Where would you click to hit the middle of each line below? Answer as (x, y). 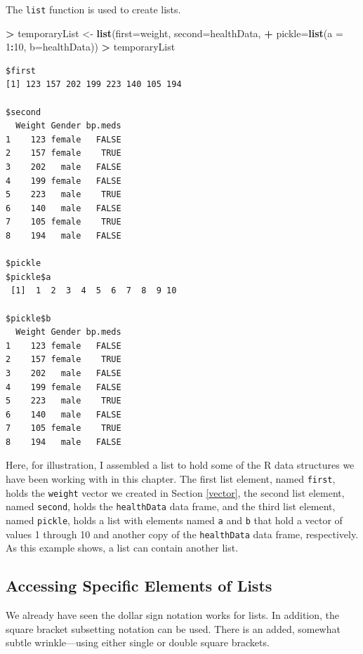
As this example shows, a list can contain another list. (122, 548)
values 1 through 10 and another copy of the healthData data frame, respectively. (182, 534)
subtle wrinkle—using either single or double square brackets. (138, 642)
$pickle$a (28, 277)
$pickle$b (28, 318)
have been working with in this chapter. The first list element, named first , (171, 479)
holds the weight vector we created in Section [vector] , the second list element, (175, 492)
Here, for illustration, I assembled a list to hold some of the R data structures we (180, 465)
